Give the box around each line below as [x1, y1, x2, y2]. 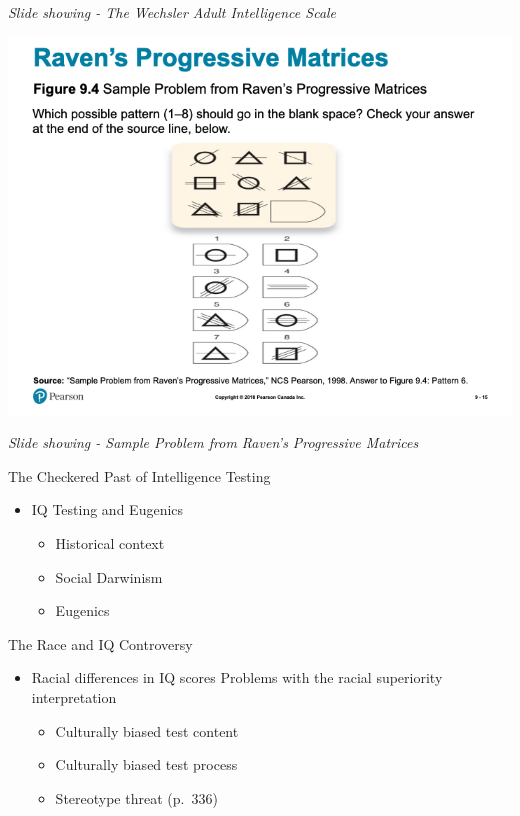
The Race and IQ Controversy [8, 633, 193, 654]
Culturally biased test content [55, 720, 239, 741]
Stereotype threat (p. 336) [55, 787, 218, 808]
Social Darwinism [55, 566, 163, 587]
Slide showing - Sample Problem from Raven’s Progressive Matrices [8, 432, 419, 453]
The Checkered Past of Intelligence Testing [8, 465, 271, 486]
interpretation [31, 686, 117, 707]
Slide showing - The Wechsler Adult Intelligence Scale [8, 2, 337, 22]
